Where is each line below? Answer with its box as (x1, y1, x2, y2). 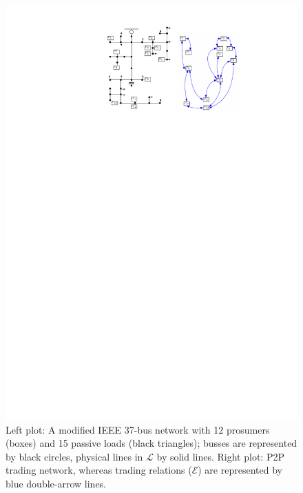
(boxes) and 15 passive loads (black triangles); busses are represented (6, 436, 297, 450)
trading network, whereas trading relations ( (6, 463, 192, 477)
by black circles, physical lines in (6, 449, 143, 463)
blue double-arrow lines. (6, 476, 107, 490)
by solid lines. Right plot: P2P (156, 449, 284, 463)
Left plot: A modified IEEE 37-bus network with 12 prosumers (6, 422, 270, 436)
